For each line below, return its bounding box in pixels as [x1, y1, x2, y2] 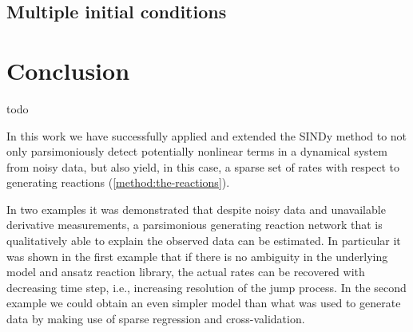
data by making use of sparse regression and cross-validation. [6, 310, 305, 327]
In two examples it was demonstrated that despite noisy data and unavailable [6, 200, 386, 217]
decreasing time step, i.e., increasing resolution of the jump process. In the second [6, 279, 407, 295]
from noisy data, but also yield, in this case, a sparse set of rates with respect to [6, 158, 399, 175]
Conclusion [6, 53, 130, 86]
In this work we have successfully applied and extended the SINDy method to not [6, 127, 407, 144]
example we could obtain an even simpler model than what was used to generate [6, 294, 401, 311]
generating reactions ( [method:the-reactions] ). [6, 174, 230, 191]
